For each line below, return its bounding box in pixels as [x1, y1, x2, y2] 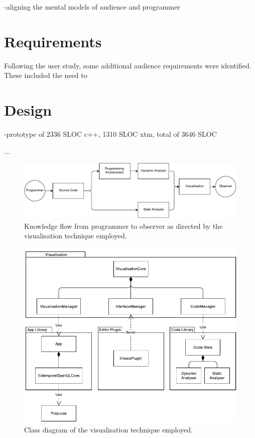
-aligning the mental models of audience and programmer [4, 2, 180, 12]
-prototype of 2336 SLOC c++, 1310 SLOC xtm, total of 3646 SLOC [4, 129, 217, 139]
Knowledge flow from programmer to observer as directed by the [24, 220, 223, 231]
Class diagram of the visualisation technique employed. [24, 424, 193, 435]
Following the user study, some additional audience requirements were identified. [4, 60, 251, 70]
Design [4, 100, 52, 120]
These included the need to [4, 70, 87, 80]
